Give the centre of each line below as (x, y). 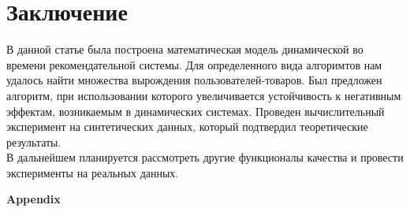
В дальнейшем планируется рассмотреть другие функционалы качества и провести (205, 157)
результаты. (34, 141)
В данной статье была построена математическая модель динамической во (185, 49)
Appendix (34, 199)
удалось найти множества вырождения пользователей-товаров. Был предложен (194, 80)
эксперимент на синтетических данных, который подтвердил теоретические (187, 126)
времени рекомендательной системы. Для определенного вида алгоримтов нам (194, 64)
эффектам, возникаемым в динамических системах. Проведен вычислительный (196, 111)
